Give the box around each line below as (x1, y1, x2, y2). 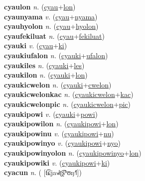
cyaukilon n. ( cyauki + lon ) (4, 70, 88, 80)
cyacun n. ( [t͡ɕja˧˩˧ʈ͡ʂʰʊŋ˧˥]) (4, 167, 82, 178)
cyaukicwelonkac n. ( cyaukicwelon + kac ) (4, 89, 134, 99)
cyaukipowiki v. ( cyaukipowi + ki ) (4, 157, 110, 168)
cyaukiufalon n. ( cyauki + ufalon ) (4, 50, 108, 60)
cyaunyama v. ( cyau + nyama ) (4, 11, 98, 21)
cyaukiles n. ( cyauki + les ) (4, 60, 85, 70)
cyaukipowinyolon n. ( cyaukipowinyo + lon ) (4, 147, 142, 158)
